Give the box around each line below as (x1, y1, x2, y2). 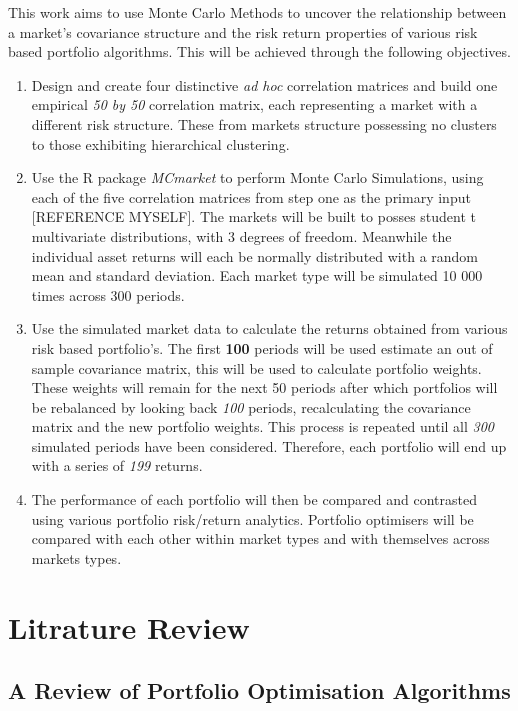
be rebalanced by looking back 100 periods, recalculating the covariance (31, 396, 471, 417)
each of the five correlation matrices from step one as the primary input (31, 186, 471, 207)
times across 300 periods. (31, 284, 185, 305)
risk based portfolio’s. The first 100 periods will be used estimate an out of (31, 337, 493, 358)
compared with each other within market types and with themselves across (31, 528, 490, 549)
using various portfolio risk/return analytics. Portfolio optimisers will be (31, 508, 474, 529)
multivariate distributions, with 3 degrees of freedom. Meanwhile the (31, 225, 452, 246)
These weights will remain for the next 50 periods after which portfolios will (31, 377, 498, 398)
